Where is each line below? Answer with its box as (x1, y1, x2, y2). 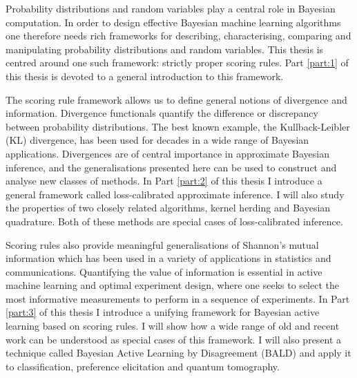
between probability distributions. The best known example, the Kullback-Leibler (6, 119, 350, 133)
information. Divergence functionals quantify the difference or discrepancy (6, 106, 318, 120)
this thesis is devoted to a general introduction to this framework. (6, 68, 284, 83)
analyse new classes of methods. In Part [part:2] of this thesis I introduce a (6, 173, 322, 188)
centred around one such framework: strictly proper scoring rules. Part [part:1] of (6, 55, 349, 70)
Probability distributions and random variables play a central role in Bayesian (6, 1, 336, 15)
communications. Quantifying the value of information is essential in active (6, 264, 322, 278)
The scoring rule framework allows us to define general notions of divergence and (6, 92, 347, 106)
